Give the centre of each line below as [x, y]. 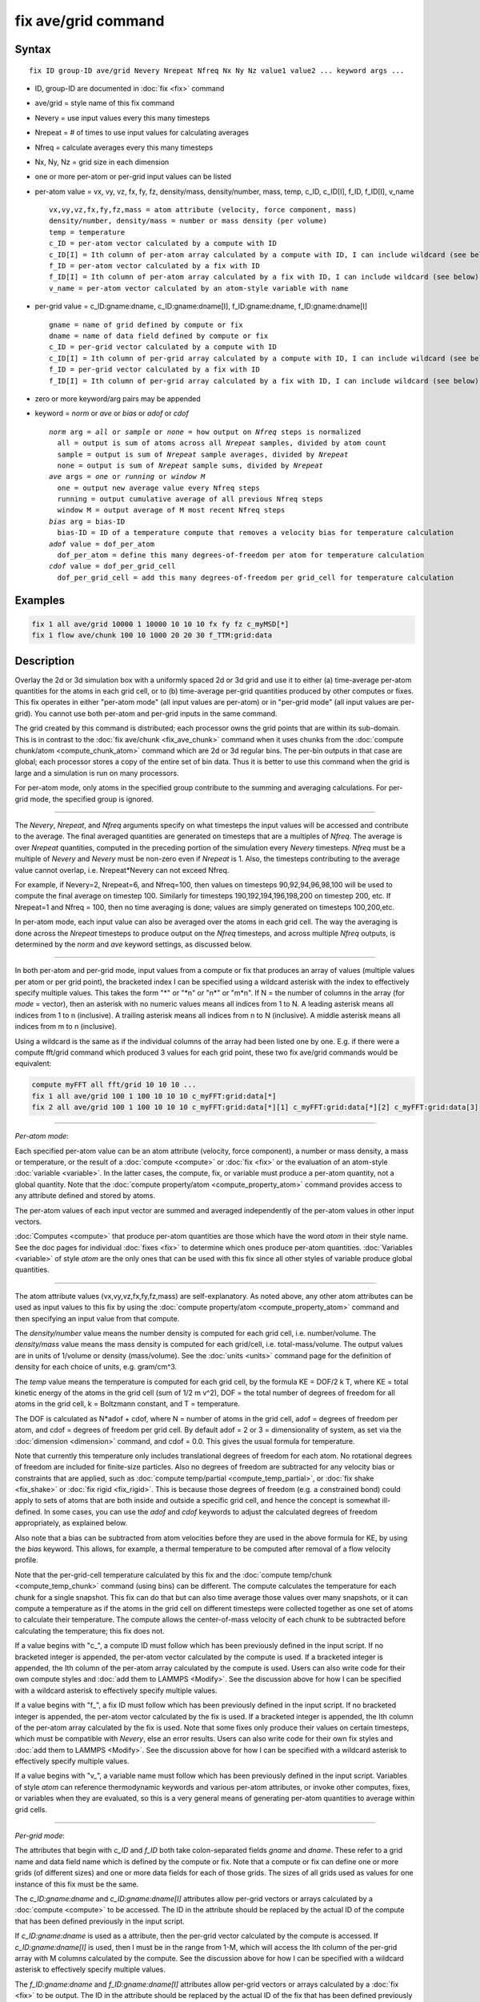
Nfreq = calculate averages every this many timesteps [124, 147]
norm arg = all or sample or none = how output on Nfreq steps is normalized [205, 432]
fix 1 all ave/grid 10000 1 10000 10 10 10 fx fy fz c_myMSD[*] [160, 624]
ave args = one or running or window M [127, 477]
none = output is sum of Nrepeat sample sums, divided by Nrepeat [190, 465]
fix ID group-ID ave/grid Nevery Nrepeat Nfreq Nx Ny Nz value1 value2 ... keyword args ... [217, 70]
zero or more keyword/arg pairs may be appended [118, 398]
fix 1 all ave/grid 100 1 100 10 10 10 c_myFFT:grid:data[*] [154, 1096]
